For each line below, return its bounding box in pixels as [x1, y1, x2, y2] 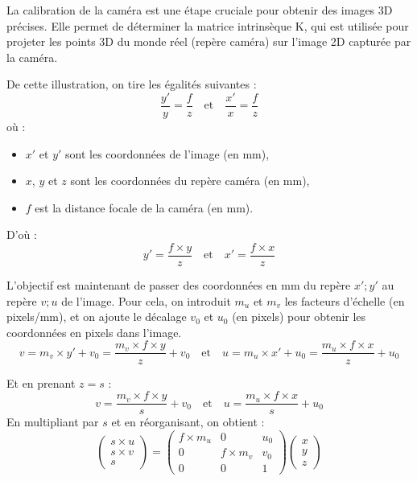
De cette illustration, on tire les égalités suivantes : [6, 76, 257, 92]
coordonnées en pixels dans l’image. [6, 323, 182, 340]
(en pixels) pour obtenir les [232, 308, 366, 325]
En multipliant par [6, 413, 99, 430]
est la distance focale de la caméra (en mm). [35, 199, 254, 216]
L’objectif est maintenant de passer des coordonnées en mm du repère [6, 277, 351, 294]
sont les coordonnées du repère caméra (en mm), [70, 172, 310, 189]
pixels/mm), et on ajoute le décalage [6, 308, 187, 325]
